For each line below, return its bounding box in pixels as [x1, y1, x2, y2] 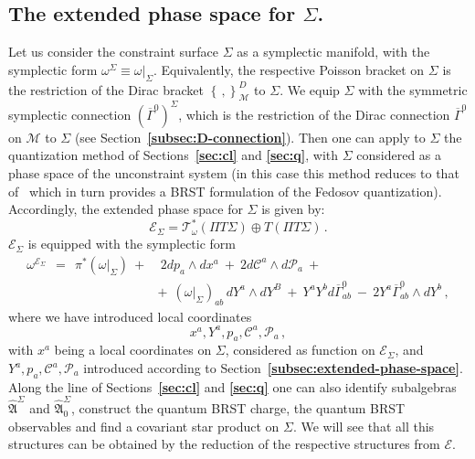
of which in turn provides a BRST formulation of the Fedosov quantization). [8, 181, 442, 200]
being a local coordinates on [54, 340, 212, 359]
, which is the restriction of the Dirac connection [178, 104, 450, 123]
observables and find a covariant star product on [8, 416, 280, 435]
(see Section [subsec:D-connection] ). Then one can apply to [74, 127, 426, 146]
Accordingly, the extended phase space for [8, 199, 243, 219]
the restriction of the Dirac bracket [8, 80, 204, 99]
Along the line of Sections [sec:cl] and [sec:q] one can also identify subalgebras [8, 377, 457, 396]
